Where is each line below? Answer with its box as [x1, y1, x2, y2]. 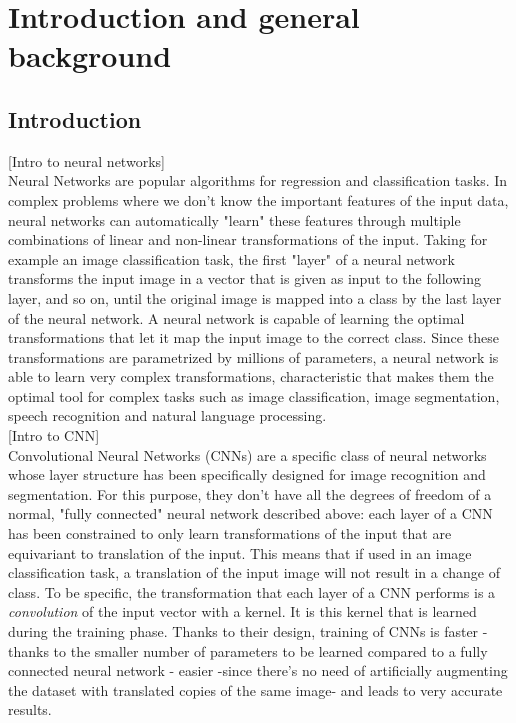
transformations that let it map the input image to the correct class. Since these [8, 327, 499, 348]
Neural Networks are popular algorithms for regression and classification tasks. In [8, 170, 508, 191]
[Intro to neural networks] [8, 150, 165, 171]
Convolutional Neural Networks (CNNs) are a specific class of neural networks [8, 444, 487, 465]
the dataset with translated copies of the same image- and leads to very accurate [8, 679, 503, 700]
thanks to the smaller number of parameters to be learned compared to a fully [8, 640, 488, 661]
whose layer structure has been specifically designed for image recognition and [8, 464, 486, 485]
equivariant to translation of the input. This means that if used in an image [8, 542, 472, 563]
